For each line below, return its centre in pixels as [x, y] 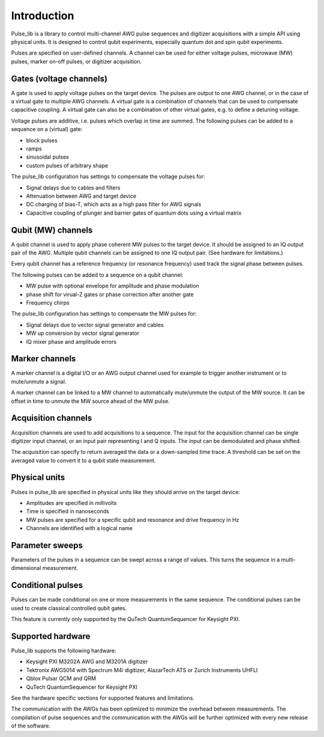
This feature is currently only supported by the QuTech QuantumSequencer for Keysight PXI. [125, 619]
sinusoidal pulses [47, 157]
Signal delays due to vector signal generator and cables [95, 325]
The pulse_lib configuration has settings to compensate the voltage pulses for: [108, 177]
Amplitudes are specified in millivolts [71, 503]
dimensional [26, 568]
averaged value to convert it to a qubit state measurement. [83, 460]
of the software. [31, 726]
